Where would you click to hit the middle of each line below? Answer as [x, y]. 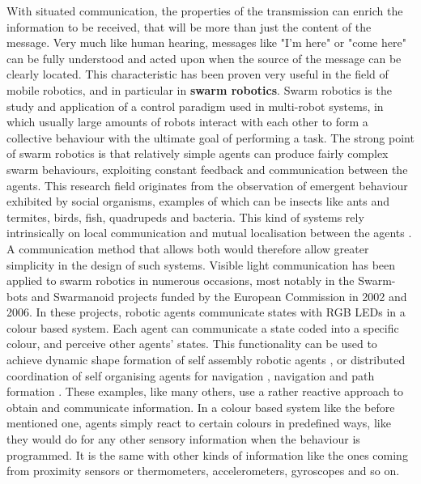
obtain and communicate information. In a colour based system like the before [201, 407]
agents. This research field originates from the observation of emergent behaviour [207, 185]
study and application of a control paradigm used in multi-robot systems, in [195, 106]
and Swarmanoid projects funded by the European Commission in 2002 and [219, 296]
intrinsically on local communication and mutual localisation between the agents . [209, 233]
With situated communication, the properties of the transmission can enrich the [205, 11]
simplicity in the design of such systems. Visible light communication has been [201, 264]
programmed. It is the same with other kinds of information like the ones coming [207, 454]
